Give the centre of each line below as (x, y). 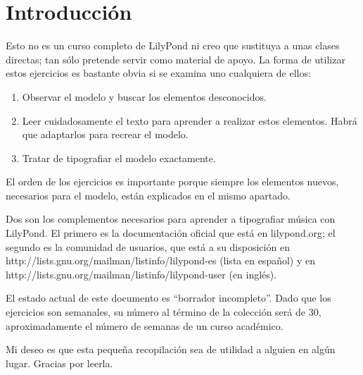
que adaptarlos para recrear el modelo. (105, 134)
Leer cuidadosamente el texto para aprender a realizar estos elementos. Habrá (190, 120)
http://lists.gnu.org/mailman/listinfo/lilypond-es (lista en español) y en (161, 260)
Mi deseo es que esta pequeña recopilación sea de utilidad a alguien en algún (171, 349)
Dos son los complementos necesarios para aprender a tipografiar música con (171, 219)
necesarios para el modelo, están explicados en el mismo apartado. (148, 195)
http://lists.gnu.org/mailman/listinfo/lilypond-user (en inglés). (141, 274)
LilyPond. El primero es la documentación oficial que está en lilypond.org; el (171, 233)
